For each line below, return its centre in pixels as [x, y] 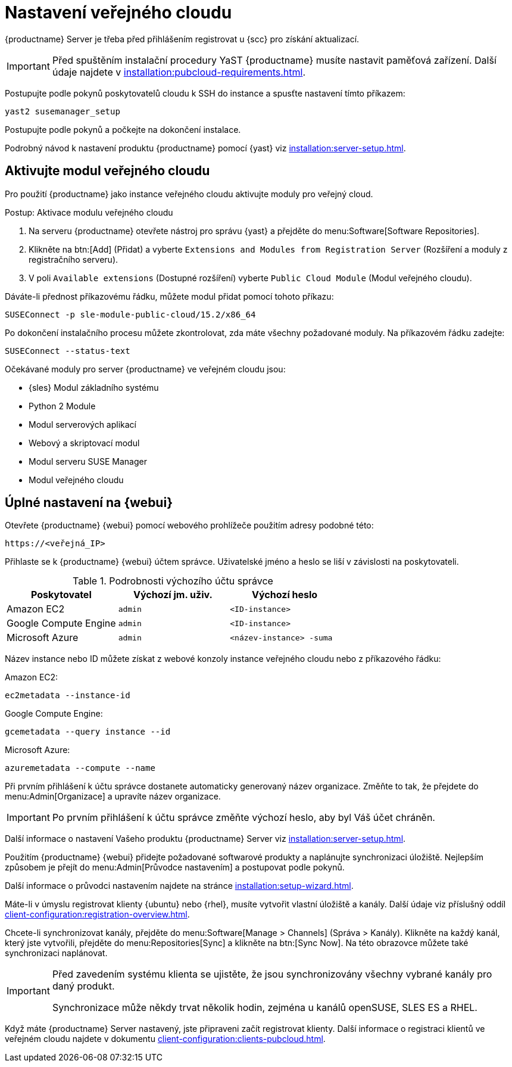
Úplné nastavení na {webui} [89, 503]
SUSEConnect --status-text [68, 351]
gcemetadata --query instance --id [88, 732]
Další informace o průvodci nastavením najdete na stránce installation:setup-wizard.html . [179, 886]
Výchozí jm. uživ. [173, 595]
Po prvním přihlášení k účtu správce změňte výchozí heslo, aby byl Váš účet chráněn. [243, 818]
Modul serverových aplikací [83, 424]
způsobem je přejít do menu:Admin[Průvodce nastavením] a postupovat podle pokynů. [175, 867]
